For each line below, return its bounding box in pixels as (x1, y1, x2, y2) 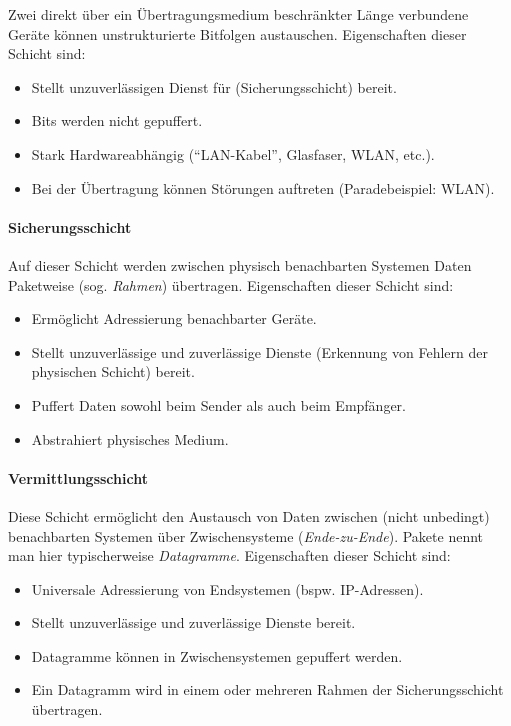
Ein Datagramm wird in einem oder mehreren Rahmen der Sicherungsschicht (31, 679, 504, 700)
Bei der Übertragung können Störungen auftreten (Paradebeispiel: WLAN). (31, 177, 495, 198)
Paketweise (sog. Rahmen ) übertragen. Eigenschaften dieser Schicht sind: (8, 274, 454, 295)
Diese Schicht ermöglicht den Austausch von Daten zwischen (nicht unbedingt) (8, 505, 490, 526)
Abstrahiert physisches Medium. (31, 428, 229, 449)
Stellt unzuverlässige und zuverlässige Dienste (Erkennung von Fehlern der (31, 341, 488, 362)
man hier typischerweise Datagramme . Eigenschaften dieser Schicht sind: (8, 545, 451, 566)
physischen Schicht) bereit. (31, 361, 195, 382)
